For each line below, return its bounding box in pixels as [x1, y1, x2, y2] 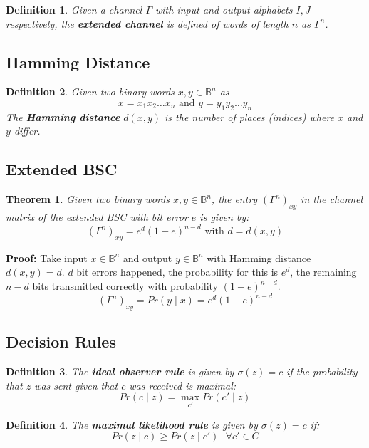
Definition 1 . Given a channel [6, 2, 142, 16]
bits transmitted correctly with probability [32, 278, 218, 293]
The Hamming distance [6, 109, 120, 124]
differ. [14, 123, 41, 138]
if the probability [286, 364, 358, 379]
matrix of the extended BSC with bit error [6, 209, 188, 224]
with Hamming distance [207, 250, 311, 265]
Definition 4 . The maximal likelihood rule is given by [6, 417, 258, 432]
